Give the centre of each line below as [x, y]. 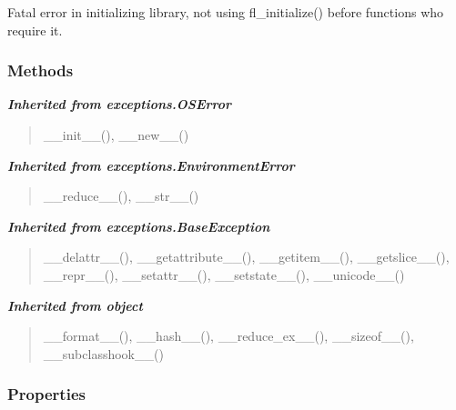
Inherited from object [75, 305]
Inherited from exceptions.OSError [120, 104]
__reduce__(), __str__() [121, 196]
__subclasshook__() [103, 353]
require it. [35, 30]
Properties [46, 394]
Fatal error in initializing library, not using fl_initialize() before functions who [226, 12]
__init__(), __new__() [116, 135]
